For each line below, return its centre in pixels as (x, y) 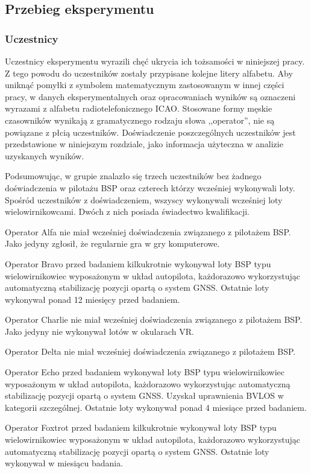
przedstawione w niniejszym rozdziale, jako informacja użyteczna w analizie (144, 144)
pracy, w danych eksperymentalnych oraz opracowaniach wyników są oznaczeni (150, 96)
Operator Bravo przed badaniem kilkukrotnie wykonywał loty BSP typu (138, 263)
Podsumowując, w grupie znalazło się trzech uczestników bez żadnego (133, 176)
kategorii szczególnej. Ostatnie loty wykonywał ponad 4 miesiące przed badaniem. (156, 407)
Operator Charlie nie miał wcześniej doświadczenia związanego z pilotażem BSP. (154, 319)
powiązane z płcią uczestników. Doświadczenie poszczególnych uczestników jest (150, 132)
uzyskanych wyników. (45, 155)
